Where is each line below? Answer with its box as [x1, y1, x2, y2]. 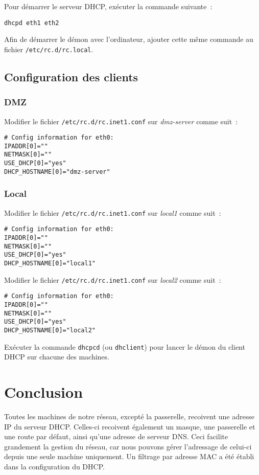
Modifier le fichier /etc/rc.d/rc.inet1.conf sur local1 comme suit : [4, 207, 221, 218]
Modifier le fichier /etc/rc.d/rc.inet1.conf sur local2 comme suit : [4, 274, 221, 285]
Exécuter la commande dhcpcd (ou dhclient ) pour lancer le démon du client [4, 341, 245, 352]
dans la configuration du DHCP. [4, 461, 105, 471]
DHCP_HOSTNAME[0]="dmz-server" [4, 168, 110, 175]
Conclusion [4, 381, 83, 402]
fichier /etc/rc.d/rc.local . [4, 43, 93, 54]
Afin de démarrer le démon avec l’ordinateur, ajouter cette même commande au [4, 34, 253, 44]
